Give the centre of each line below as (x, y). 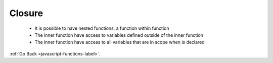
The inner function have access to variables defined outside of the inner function (119, 35)
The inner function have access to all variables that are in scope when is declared (120, 42)
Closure (26, 13)
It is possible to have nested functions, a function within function (102, 28)
